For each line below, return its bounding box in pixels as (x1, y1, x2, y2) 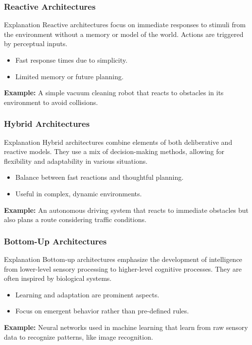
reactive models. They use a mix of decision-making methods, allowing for (4, 146, 225, 156)
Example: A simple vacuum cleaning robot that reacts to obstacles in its (4, 87, 224, 98)
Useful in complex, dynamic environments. (15, 188, 142, 198)
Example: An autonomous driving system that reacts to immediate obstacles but (4, 205, 249, 215)
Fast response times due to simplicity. (15, 55, 127, 65)
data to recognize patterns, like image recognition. (4, 331, 153, 342)
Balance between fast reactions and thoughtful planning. (15, 172, 184, 182)
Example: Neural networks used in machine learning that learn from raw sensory (4, 322, 248, 332)
